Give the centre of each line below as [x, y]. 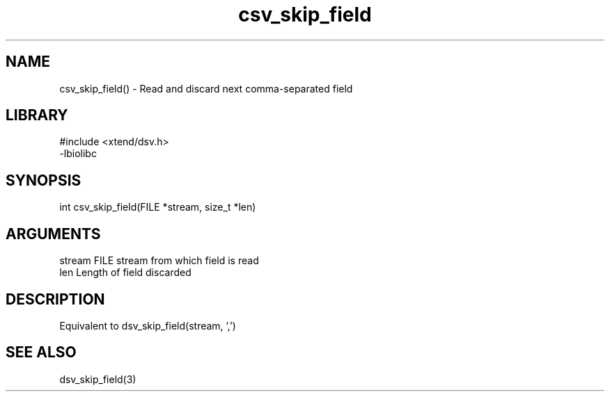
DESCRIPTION [55, 299]
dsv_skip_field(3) [98, 379]
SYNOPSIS [44, 180]
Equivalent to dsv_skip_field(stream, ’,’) [148, 325]
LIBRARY [37, 115]
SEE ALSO [41, 353]
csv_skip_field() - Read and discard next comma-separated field [206, 88]
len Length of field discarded [125, 273]
